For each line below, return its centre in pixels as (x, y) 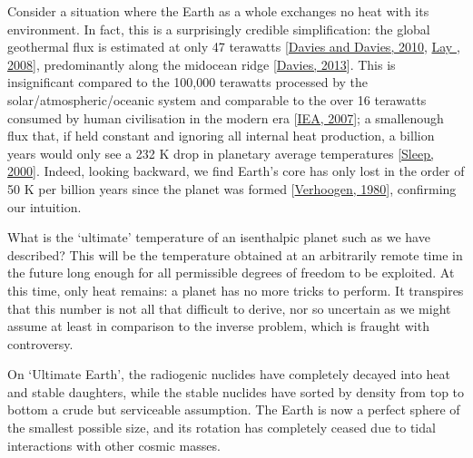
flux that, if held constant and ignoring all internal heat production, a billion (221, 136)
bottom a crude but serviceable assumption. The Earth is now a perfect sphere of (234, 409)
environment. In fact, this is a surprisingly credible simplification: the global (219, 29)
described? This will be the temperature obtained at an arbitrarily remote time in (235, 254)
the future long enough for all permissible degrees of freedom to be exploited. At (231, 273)
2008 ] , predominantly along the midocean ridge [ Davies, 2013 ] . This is (202, 64)
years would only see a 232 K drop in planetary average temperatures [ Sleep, (221, 153)
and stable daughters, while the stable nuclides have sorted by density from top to (236, 391)
